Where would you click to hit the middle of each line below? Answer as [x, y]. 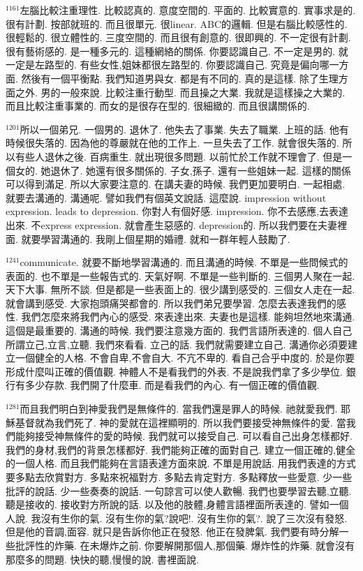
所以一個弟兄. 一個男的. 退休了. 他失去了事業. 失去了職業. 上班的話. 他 [179, 129]
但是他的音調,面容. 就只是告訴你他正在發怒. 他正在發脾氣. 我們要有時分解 [172, 532]
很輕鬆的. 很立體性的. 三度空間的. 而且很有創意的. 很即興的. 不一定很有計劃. [178, 37]
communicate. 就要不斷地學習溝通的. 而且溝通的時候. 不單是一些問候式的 [184, 262]
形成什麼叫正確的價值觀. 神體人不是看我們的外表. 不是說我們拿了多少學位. [174, 371]
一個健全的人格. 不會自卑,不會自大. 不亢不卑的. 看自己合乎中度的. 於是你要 [185, 358]
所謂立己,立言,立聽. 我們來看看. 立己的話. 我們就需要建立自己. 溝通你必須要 [177, 344]
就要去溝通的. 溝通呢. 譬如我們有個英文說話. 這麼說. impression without [166, 197]
